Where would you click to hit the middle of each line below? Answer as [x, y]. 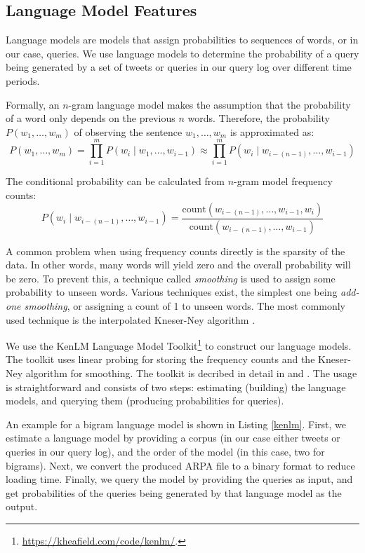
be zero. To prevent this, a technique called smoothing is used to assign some [171, 278]
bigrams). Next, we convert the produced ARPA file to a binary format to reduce [180, 465]
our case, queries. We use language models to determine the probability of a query [182, 53]
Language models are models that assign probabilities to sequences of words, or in [182, 40]
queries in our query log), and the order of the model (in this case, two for [165, 451]
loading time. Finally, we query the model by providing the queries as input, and [179, 479]
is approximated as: [272, 131]
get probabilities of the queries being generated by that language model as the [174, 492]
